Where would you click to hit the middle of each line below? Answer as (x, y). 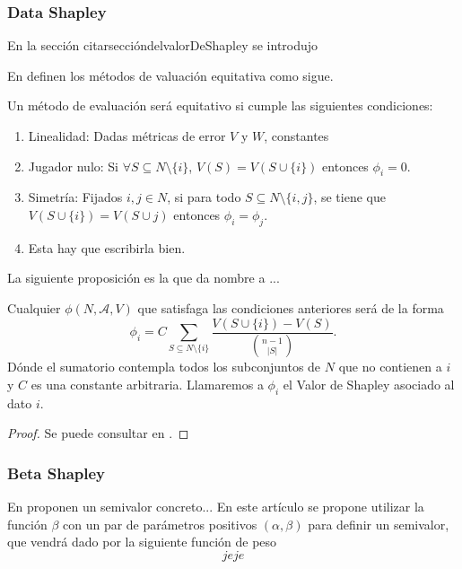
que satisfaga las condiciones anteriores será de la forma (291, 307)
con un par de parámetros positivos (160, 524)
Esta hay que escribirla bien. (107, 247)
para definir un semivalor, (379, 524)
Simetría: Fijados (75, 197)
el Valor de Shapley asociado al (369, 385)
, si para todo (204, 197)
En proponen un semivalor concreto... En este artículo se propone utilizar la (216, 507)
